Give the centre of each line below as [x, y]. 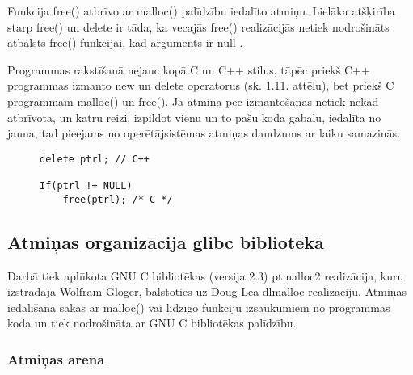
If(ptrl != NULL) [86, 186]
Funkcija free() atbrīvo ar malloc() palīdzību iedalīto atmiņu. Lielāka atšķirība [201, 11]
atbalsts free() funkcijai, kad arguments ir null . [125, 42]
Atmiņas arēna [56, 358]
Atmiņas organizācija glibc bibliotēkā [166, 241]
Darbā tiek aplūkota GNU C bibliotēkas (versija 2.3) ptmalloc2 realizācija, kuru [206, 275]
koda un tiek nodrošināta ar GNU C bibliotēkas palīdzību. [152, 323]
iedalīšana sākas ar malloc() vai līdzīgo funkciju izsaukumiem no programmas [199, 307]
